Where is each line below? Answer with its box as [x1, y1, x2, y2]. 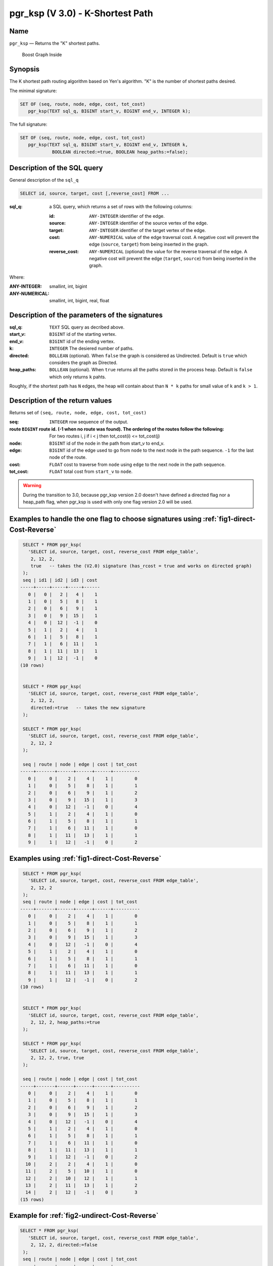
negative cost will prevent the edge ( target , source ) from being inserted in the [89, 256, 256, 262]
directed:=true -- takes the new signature [30, 704, 146, 710]
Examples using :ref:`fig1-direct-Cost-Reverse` [9, 854, 162, 863]
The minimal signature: [9, 88, 57, 94]
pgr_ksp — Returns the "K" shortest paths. [9, 41, 101, 47]
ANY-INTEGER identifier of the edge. [89, 213, 165, 219]
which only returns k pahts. [49, 374, 106, 380]
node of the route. [49, 454, 87, 460]
